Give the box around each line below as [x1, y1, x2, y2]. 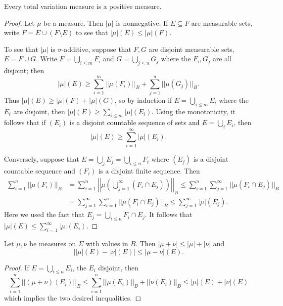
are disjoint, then [13, 106, 65, 116]
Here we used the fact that [4, 209, 85, 219]
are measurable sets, [191, 17, 252, 28]
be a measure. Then [43, 17, 103, 28]
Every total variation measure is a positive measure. [4, 1, 162, 11]
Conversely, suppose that [4, 154, 79, 164]
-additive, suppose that [61, 44, 132, 54]
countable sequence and [4, 166, 75, 176]
